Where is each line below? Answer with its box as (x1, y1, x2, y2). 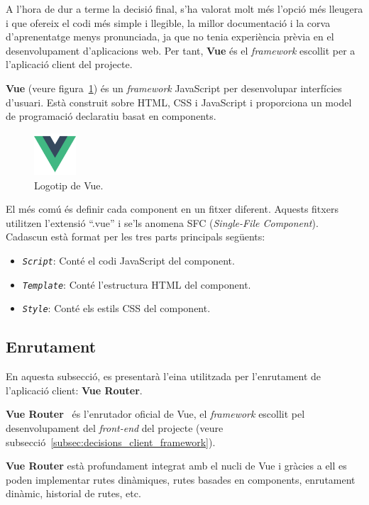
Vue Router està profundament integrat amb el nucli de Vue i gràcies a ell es (6, 458, 347, 473)
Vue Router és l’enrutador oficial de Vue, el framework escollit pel (6, 406, 305, 421)
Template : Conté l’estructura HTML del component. (22, 277, 251, 292)
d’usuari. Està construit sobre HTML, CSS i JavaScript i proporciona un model (6, 94, 352, 109)
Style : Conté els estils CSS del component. (22, 301, 211, 316)
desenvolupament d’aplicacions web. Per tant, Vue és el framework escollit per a (6, 43, 356, 57)
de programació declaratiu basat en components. (6, 109, 216, 123)
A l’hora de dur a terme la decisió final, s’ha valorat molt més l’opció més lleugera (6, 1, 363, 16)
